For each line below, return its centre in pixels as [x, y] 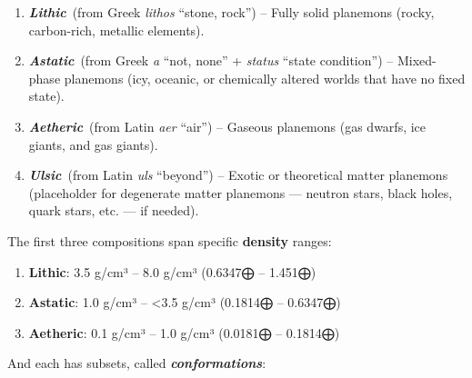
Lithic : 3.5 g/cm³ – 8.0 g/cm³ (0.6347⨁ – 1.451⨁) [172, 271]
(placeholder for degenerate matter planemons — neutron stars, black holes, [241, 192]
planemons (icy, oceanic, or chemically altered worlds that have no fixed [265, 78]
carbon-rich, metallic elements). [116, 30]
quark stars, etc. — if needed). [114, 210]
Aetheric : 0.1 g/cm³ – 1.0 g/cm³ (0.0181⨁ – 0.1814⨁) [184, 332]
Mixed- [417, 60]
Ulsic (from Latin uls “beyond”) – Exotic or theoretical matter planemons [238, 175]
